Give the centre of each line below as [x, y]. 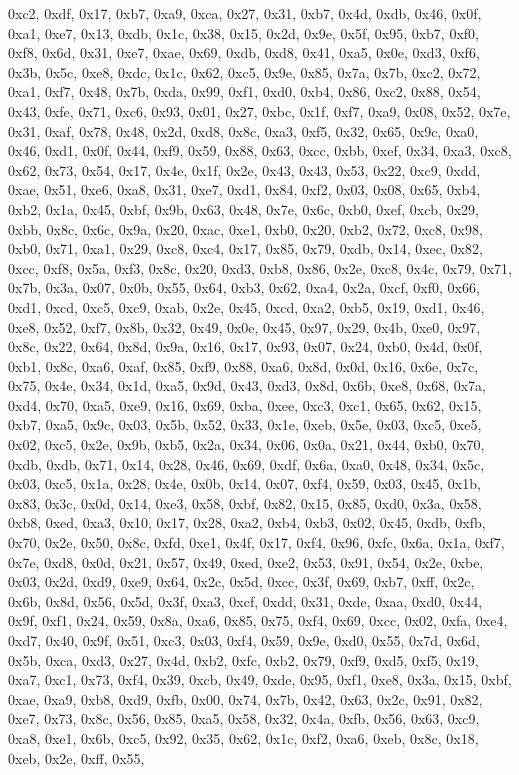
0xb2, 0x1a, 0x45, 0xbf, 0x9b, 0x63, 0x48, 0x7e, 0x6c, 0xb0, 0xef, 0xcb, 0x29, [243, 208]
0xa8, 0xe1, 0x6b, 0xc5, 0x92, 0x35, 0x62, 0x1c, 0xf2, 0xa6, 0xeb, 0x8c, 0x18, [243, 737]
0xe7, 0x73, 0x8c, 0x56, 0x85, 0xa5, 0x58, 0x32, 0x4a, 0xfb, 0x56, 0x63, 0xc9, [244, 718]
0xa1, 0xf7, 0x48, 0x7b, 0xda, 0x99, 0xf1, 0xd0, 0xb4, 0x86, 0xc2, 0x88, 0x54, [244, 91]
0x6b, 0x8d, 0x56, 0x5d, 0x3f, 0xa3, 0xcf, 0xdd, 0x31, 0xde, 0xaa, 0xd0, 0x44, [245, 600]
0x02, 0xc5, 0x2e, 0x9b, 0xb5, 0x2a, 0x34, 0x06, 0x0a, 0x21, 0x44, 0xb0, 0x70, [246, 444]
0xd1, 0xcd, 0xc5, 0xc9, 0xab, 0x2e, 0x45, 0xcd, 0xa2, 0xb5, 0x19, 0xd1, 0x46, [246, 306]
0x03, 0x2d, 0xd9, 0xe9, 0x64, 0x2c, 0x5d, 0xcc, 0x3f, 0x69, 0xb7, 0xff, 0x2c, [241, 581]
